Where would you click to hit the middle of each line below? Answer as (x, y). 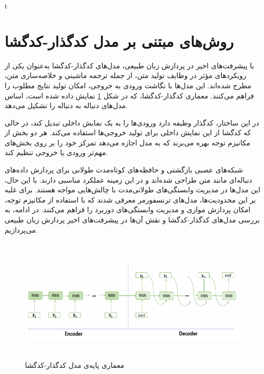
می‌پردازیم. (21, 229)
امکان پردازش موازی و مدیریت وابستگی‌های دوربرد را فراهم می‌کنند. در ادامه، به (128, 209)
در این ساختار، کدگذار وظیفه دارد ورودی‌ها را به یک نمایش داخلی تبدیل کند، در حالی (132, 122)
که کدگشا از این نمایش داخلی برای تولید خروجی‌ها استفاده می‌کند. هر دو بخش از (128, 132)
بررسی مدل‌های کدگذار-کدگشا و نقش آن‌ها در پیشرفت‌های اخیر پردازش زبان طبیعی (132, 220)
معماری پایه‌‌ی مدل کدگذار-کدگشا (75, 365)
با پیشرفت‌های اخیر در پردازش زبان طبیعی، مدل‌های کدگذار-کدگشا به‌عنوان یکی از (129, 65)
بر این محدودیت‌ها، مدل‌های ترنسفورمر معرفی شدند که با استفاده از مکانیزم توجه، (130, 199)
